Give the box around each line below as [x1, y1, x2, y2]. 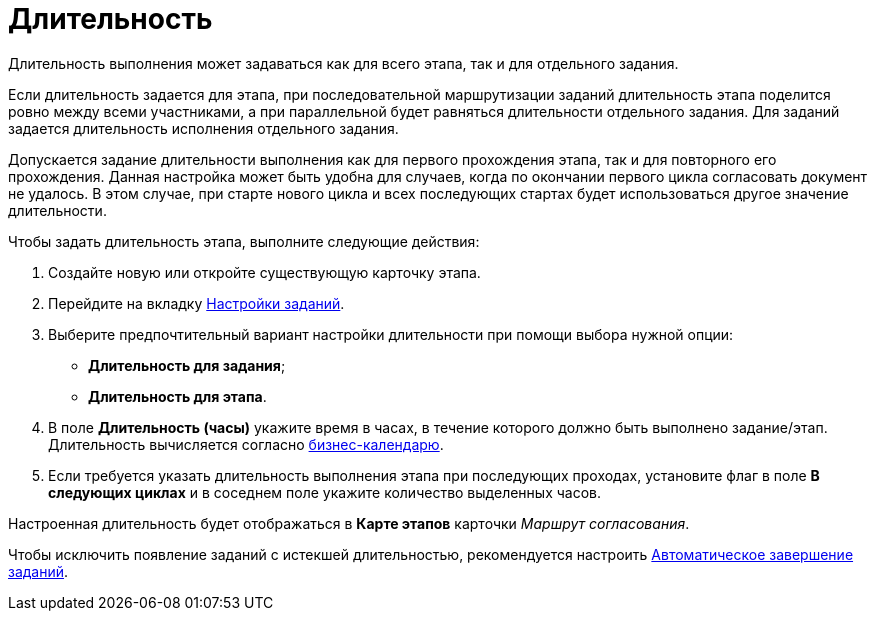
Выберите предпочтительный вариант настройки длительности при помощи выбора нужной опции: [48, 325, 734, 343]
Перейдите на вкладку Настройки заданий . [48, 294, 345, 312]
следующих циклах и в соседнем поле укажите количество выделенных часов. [48, 483, 601, 501]
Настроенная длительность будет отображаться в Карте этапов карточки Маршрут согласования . [8, 514, 690, 532]
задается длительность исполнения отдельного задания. [8, 119, 399, 137]
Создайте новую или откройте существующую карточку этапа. [48, 263, 481, 281]
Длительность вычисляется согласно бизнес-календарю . [48, 435, 444, 453]
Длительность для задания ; [88, 356, 286, 374]
